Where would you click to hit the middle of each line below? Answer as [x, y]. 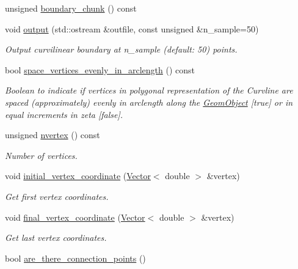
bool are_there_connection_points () [75, 258]
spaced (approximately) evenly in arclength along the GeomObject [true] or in [149, 102]
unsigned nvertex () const [53, 135]
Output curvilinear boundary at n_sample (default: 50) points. [121, 49]
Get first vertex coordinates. [57, 196]
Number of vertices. [41, 155]
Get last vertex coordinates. [56, 238]
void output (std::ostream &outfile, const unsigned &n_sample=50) [132, 28]
